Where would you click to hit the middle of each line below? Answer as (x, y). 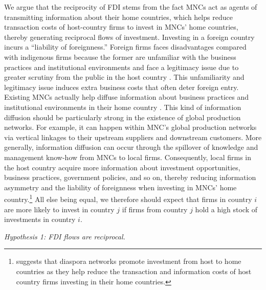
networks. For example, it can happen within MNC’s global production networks (130, 127)
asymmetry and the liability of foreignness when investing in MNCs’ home (120, 187)
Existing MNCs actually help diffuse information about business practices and (127, 97)
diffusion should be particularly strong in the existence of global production (123, 117)
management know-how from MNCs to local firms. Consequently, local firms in (128, 157)
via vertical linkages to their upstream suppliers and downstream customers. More (133, 137)
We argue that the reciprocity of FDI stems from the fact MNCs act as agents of (131, 7)
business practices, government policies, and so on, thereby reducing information (130, 177)
